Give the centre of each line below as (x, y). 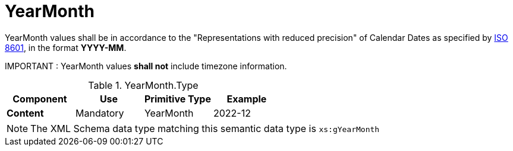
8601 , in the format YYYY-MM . (66, 47)
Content (25, 113)
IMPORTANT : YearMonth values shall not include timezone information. (146, 66)
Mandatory (100, 113)
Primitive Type (177, 99)
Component (40, 99)
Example (247, 99)
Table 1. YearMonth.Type (143, 85)
